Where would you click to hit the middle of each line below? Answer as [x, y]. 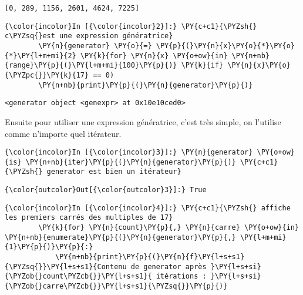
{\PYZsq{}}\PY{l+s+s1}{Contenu [66, 266]
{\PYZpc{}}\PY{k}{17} [47, 75]
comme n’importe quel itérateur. [63, 133]
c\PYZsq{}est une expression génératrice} [89, 36]
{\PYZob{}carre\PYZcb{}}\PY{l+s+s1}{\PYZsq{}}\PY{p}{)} [116, 286]
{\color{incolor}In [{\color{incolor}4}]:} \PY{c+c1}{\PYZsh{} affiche [148, 208]
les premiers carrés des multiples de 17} [89, 218]
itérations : [181, 276]
